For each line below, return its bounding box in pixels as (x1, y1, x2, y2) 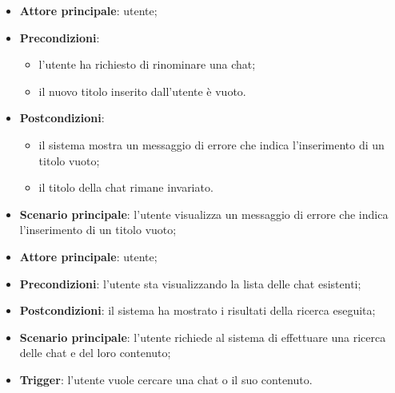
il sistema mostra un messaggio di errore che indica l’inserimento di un (38, 136, 385, 153)
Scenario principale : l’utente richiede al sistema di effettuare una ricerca (19, 328, 386, 345)
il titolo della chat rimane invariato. (38, 179, 213, 196)
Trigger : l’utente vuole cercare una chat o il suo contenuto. (19, 371, 313, 387)
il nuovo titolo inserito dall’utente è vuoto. (38, 82, 246, 99)
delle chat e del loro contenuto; (19, 344, 171, 361)
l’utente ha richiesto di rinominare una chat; (38, 56, 256, 73)
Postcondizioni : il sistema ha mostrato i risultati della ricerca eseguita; (19, 302, 376, 319)
